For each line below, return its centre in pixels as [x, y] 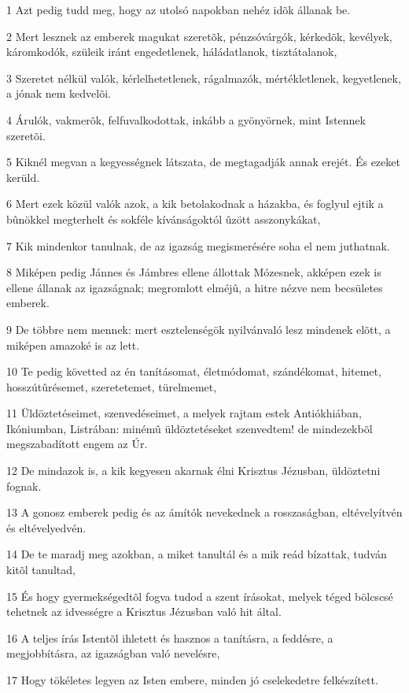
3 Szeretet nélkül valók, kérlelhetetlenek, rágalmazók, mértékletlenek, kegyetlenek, [204, 78]
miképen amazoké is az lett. [73, 345]
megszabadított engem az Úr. [77, 444]
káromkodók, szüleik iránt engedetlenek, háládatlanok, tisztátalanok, [172, 52]
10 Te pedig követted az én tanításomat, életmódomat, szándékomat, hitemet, [194, 371]
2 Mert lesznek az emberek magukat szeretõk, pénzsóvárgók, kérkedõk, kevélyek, [199, 36]
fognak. [24, 485]
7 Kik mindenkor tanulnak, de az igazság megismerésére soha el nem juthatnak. [198, 245]
